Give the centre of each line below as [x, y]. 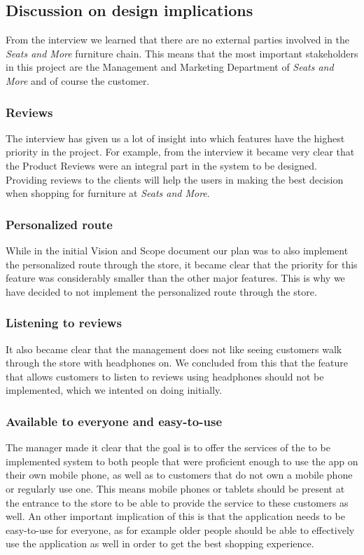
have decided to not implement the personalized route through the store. [161, 291]
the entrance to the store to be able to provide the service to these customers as [177, 502]
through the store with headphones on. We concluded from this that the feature [177, 363]
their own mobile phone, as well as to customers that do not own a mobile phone [179, 475]
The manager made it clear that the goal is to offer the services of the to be [168, 447]
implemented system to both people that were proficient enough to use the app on [182, 461]
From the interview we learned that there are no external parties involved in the [177, 40]
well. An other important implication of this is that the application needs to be [175, 516]
